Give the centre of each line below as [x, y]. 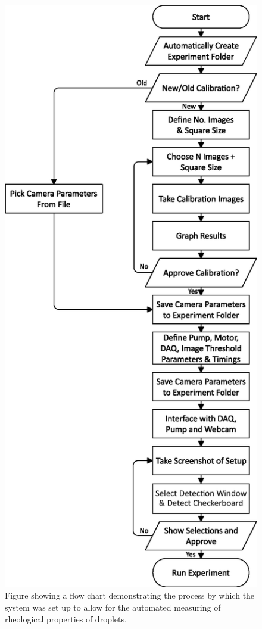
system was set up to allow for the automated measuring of [113, 607]
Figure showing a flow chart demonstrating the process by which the [130, 595]
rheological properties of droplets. [66, 619]
